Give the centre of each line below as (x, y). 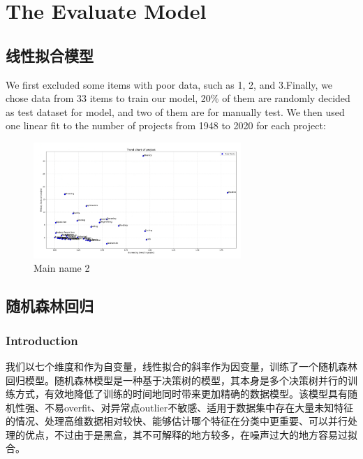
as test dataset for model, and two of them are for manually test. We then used (175, 111)
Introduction (42, 340)
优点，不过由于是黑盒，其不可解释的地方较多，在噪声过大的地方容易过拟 (191, 434)
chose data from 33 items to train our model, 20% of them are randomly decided (178, 98)
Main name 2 (62, 268)
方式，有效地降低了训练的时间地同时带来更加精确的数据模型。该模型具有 (181, 394)
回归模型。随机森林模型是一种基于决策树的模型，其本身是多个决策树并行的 (177, 380)
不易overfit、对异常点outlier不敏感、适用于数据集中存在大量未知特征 (199, 407)
